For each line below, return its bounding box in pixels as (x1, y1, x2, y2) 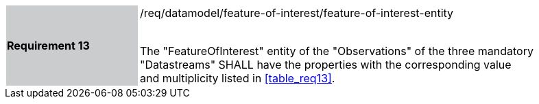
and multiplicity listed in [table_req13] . (140, 71, 335, 85)
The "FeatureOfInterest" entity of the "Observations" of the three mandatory (140, 44, 534, 58)
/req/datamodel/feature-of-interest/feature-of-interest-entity (140, 6, 454, 20)
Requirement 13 (7, 39, 90, 52)
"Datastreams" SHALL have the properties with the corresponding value (140, 58, 512, 71)
